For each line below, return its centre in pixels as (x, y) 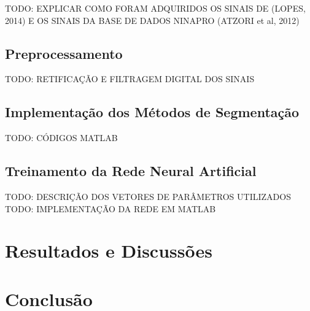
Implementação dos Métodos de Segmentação (152, 112)
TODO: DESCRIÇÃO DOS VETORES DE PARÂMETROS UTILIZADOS (148, 196)
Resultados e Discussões (109, 251)
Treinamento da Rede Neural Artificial (131, 171)
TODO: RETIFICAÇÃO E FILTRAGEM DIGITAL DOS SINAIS (130, 79)
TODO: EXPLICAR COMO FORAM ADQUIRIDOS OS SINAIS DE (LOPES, (155, 8)
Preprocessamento (64, 53)
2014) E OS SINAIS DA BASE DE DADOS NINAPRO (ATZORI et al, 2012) (152, 20)
